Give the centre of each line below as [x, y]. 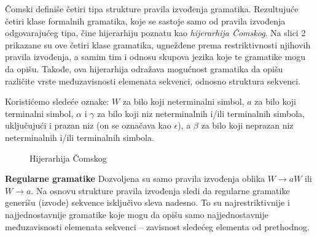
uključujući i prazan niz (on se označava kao [88, 125]
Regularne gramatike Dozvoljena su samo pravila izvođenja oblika [135, 179]
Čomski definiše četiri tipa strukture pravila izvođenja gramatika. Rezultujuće [152, 9]
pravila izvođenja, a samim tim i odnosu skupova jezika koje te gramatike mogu [155, 57]
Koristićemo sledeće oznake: [57, 101]
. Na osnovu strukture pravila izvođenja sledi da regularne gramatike [160, 190]
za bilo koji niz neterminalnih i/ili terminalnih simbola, [201, 113]
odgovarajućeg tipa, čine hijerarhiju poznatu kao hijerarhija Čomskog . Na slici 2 [155, 33]
